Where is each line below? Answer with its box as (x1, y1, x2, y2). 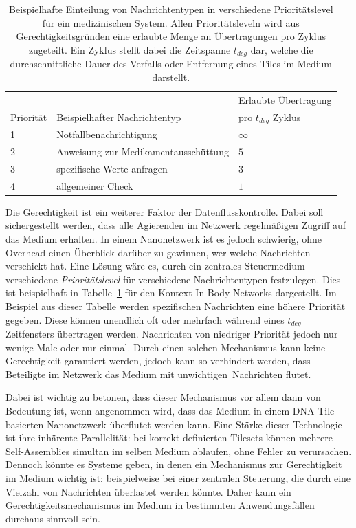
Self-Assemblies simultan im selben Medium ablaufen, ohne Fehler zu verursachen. (5, 443, 352, 458)
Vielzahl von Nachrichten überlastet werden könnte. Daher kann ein (5, 484, 291, 498)
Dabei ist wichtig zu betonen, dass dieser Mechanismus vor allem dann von (5, 390, 321, 404)
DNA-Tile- (292, 404, 337, 418)
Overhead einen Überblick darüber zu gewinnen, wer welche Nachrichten (5, 245, 311, 259)
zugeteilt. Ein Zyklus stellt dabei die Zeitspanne (28, 42, 231, 56)
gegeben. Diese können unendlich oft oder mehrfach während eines (5, 312, 285, 327)
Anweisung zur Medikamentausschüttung (56, 144, 229, 159)
